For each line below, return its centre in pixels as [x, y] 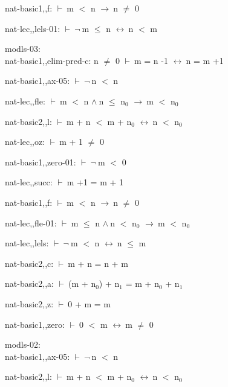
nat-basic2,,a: [29, 283]
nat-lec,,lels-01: [33, 28]
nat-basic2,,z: [29, 303]
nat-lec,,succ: [29, 182]
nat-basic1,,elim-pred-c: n [52, 60]
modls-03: [23, 49]
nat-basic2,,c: [29, 263]
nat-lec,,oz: [25, 142]
